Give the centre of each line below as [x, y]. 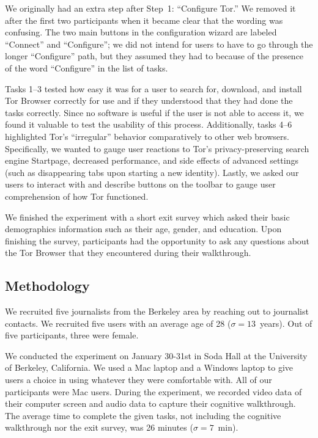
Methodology [47, 286]
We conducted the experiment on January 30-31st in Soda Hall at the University [156, 355]
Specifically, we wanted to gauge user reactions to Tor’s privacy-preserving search [157, 148]
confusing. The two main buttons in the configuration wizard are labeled [141, 32]
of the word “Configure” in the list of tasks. [87, 68]
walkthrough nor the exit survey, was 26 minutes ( [99, 427]
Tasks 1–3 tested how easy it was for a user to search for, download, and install [153, 88]
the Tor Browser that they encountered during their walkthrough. [128, 253]
